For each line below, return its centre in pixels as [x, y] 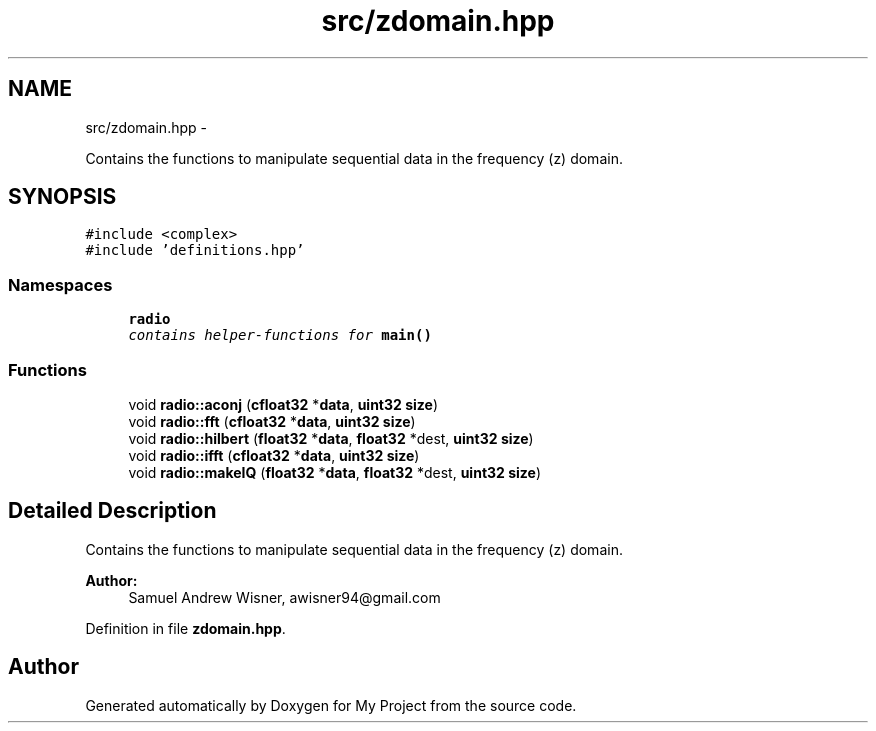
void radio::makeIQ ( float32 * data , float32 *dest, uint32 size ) [335, 472]
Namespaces [60, 284]
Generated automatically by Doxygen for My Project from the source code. [331, 705]
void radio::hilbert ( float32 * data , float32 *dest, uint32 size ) [331, 438]
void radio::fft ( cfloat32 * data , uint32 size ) [272, 421]
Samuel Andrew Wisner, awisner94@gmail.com [284, 597]
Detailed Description [112, 511]
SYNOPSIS [62, 197]
